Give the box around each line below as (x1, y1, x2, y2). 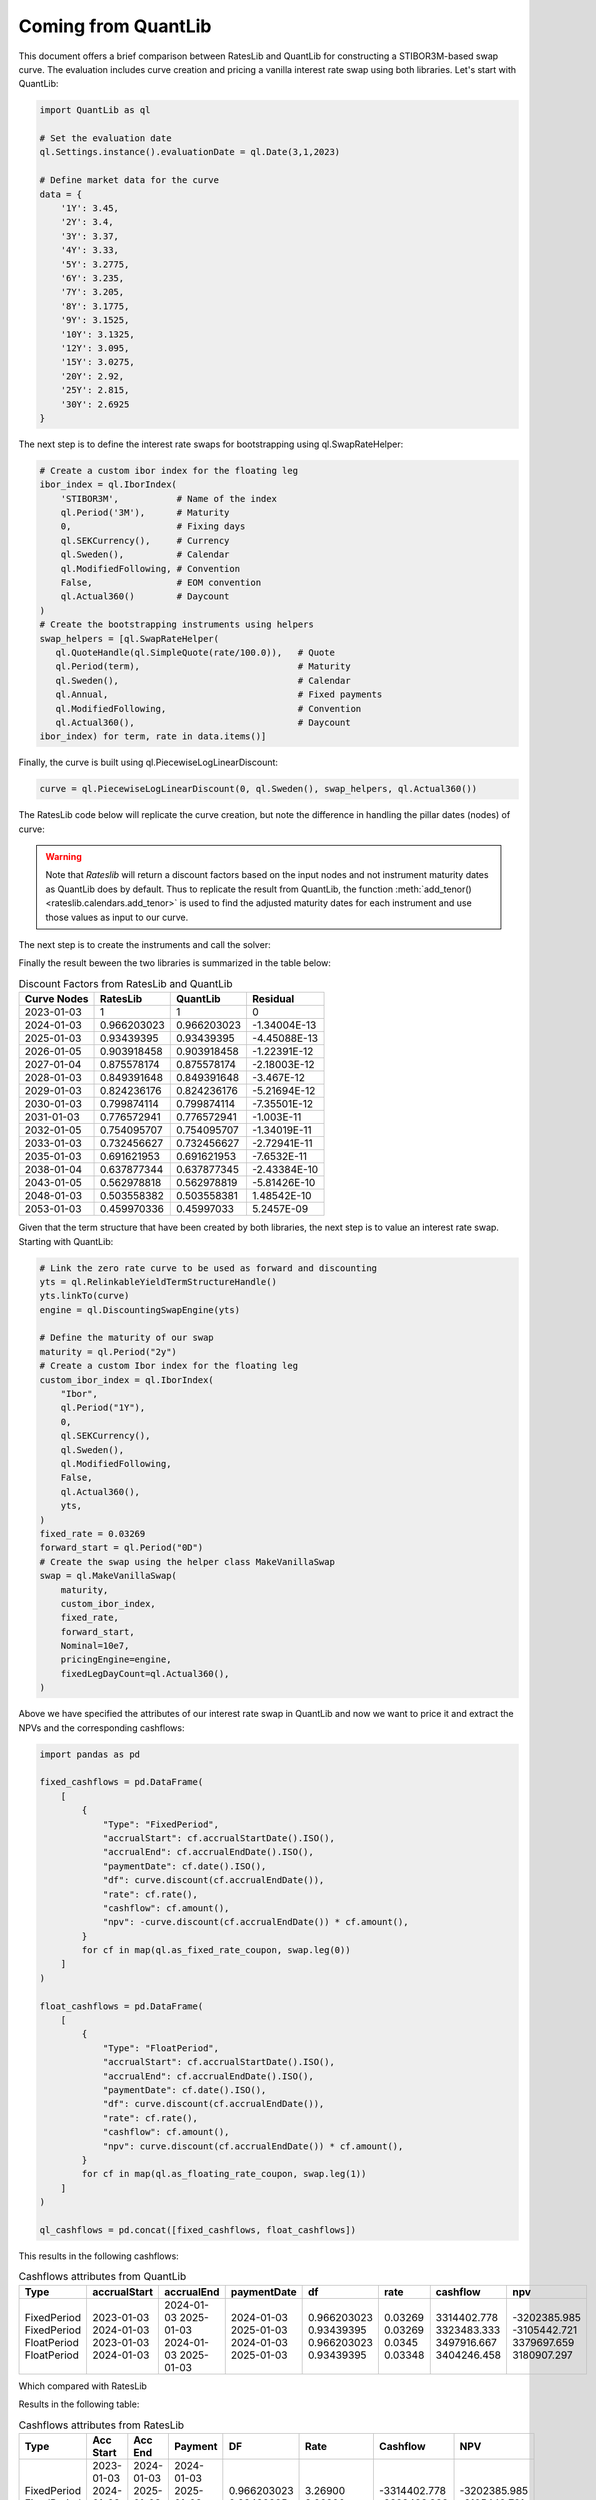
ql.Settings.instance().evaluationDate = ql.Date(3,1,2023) (39, 146, 341, 158)
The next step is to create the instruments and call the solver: (18, 938, 271, 950)
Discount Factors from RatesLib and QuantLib (18, 976, 233, 990)
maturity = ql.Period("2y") (39, 1346, 177, 1357)
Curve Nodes (24, 992, 89, 1006)
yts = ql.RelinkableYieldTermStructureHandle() (39, 1276, 277, 1287)
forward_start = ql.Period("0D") (39, 1542, 204, 1554)
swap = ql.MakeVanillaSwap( (39, 1570, 177, 1582)
